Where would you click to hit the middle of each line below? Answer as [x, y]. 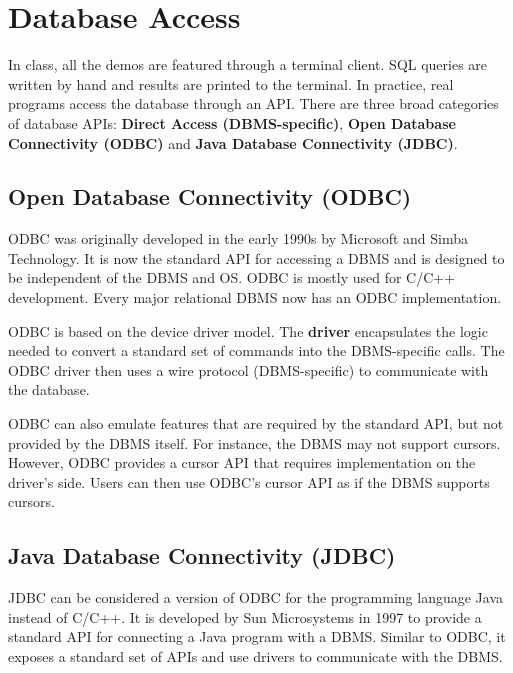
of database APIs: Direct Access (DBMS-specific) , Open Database [232, 122]
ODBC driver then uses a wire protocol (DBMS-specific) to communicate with [248, 369]
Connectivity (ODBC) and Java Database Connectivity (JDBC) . [233, 142]
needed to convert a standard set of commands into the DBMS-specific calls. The [256, 350]
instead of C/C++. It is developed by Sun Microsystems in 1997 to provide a [245, 616]
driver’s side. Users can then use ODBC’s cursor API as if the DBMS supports [249, 481]
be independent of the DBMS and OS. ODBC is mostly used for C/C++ [232, 277]
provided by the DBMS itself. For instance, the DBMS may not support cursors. [254, 442]
